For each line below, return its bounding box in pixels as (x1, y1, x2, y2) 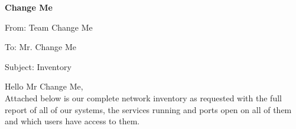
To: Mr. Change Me (5, 41, 76, 53)
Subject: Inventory (5, 60, 71, 72)
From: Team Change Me (5, 21, 93, 33)
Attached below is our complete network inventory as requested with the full (5, 91, 282, 104)
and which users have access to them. (5, 115, 140, 127)
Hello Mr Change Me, (5, 80, 83, 92)
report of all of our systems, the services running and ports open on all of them (5, 103, 292, 115)
